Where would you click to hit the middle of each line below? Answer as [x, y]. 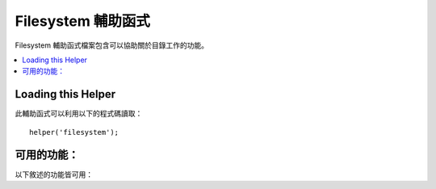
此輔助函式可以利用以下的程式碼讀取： [79, 114]
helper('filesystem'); [74, 132]
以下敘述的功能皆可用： [54, 174]
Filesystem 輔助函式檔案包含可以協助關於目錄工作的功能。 [112, 45]
